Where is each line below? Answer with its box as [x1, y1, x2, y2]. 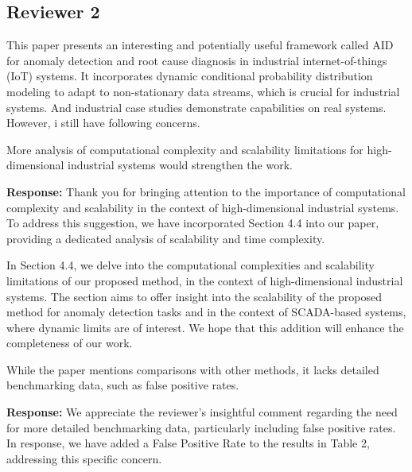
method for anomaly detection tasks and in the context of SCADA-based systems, [6, 304, 406, 320]
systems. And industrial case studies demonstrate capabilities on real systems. [6, 99, 387, 115]
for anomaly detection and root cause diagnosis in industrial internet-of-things [6, 52, 387, 68]
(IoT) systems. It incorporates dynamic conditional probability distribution [6, 68, 373, 84]
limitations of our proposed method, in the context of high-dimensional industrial [6, 272, 403, 288]
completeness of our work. [6, 335, 133, 351]
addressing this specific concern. [6, 450, 162, 466]
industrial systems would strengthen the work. [68, 157, 293, 173]
